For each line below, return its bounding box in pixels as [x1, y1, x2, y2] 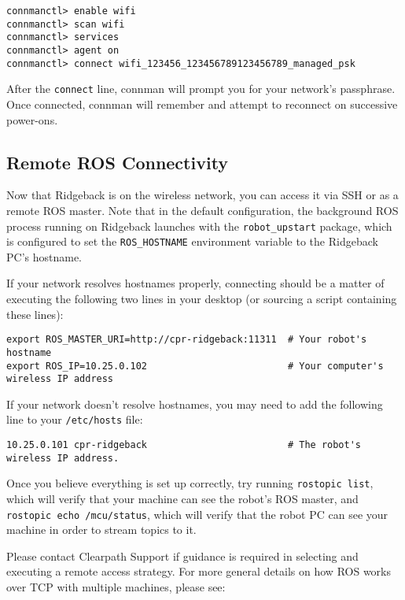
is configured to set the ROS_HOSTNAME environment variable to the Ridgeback [6, 233, 378, 250]
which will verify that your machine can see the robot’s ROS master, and [6, 491, 359, 507]
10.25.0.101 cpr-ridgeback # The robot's [6, 439, 362, 451]
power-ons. [6, 111, 58, 128]
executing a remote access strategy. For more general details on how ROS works [6, 563, 391, 580]
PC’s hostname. [6, 248, 83, 265]
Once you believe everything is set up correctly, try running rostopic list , [6, 475, 374, 491]
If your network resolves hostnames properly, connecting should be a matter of [6, 275, 385, 291]
